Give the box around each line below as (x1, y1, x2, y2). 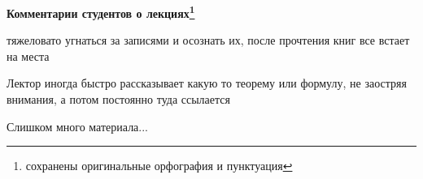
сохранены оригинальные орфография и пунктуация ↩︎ (25, 157, 293, 174)
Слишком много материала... (7, 117, 149, 134)
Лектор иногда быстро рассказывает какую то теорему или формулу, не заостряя (7, 75, 407, 92)
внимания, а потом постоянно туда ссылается (7, 91, 230, 108)
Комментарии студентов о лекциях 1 (7, 2, 195, 21)
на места (7, 47, 50, 64)
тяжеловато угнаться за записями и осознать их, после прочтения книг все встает (7, 32, 410, 49)
